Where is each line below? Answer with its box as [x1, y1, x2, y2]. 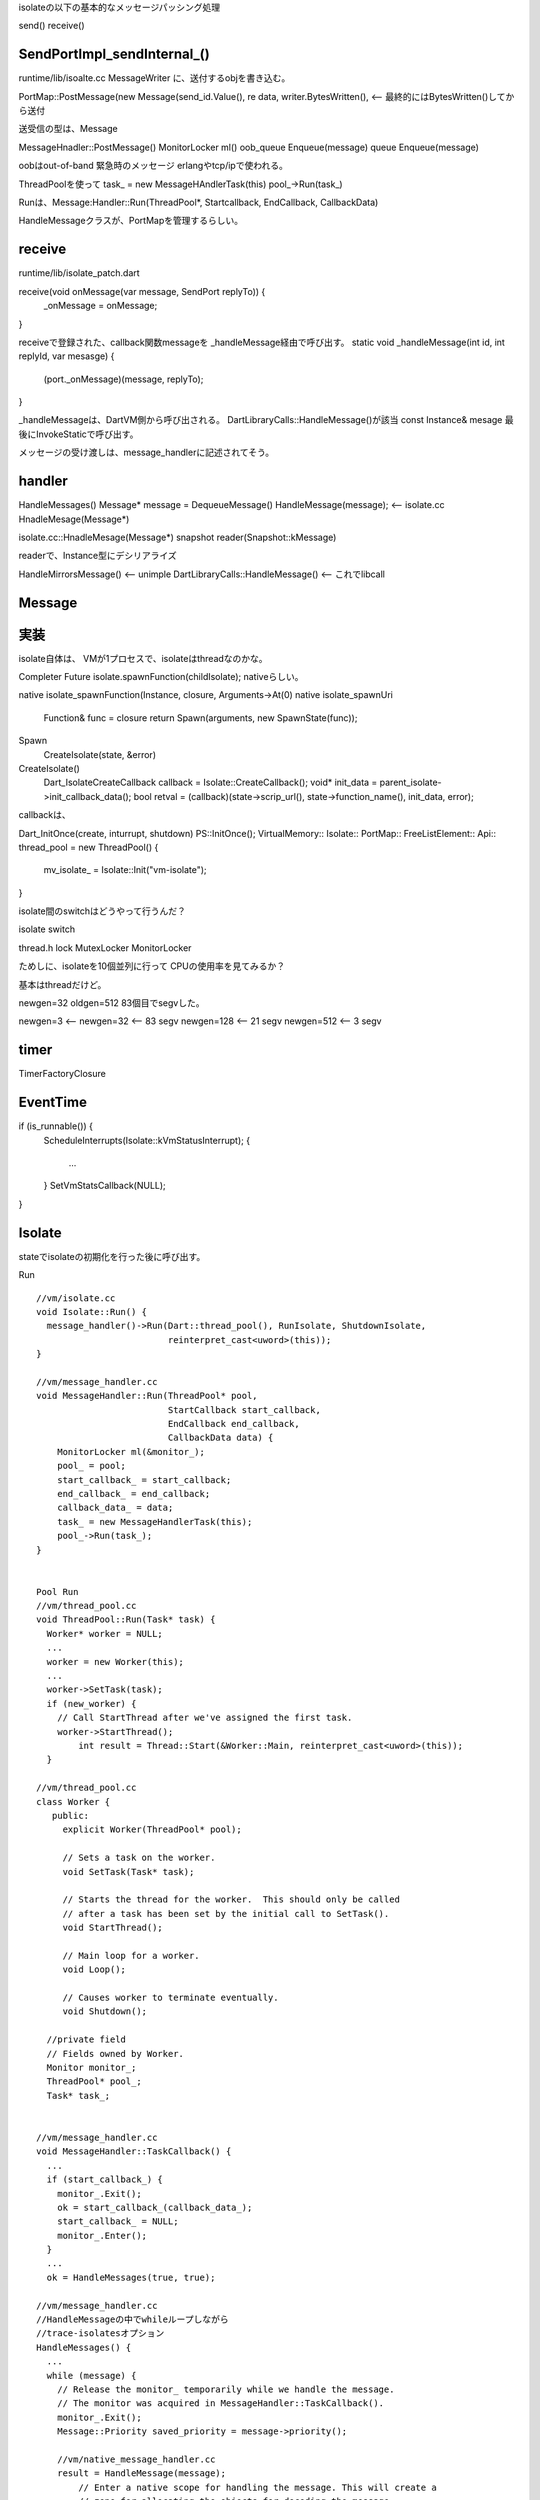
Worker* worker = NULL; [46, 1628, 164, 1639]
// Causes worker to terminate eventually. [62, 1992, 279, 2004]
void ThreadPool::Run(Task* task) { [36, 1614, 216, 1625]
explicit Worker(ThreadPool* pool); [62, 1824, 242, 1835]
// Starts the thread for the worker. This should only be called [62, 1894, 400, 1905]
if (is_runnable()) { [18, 1120, 94, 1132]
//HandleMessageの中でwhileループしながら [36, 2314, 229, 2325]
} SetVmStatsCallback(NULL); [43, 1180, 167, 1192]
